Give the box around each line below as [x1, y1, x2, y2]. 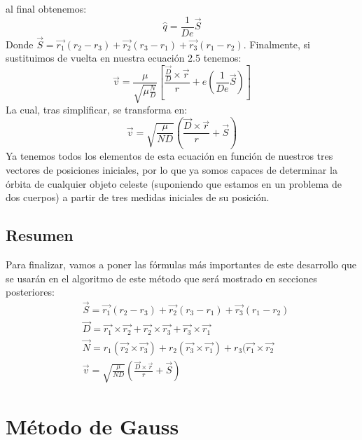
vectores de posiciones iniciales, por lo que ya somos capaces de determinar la [6, 163, 337, 177]
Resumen [6, 224, 74, 246]
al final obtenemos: [6, 1, 87, 15]
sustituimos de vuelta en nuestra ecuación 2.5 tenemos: [6, 50, 242, 65]
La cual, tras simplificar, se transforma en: [6, 102, 188, 117]
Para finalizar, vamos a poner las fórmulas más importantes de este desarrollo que [6, 257, 357, 271]
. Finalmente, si [243, 36, 310, 51]
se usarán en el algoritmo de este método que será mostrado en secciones [6, 270, 317, 285]
